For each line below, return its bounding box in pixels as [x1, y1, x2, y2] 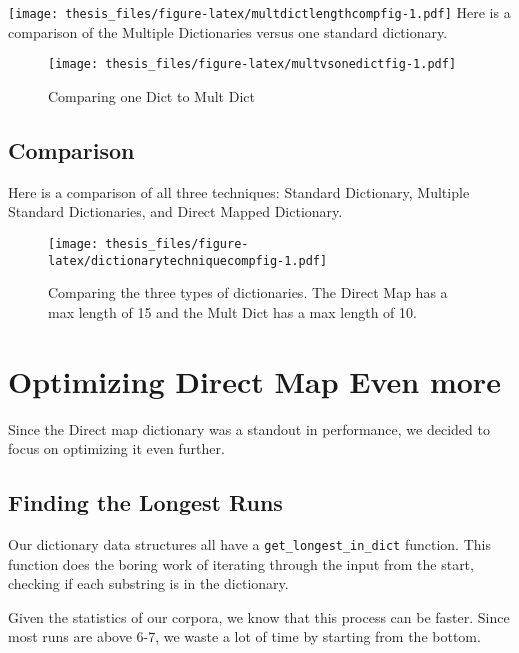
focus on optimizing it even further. [8, 438, 225, 459]
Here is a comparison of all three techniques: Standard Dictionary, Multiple [8, 181, 470, 202]
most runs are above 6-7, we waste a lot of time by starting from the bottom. [8, 626, 481, 647]
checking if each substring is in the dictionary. [8, 573, 289, 594]
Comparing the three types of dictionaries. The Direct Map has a [48, 282, 448, 303]
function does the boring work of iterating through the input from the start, [8, 553, 474, 574]
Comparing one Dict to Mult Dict [48, 85, 255, 106]
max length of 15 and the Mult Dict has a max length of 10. [48, 301, 417, 322]
